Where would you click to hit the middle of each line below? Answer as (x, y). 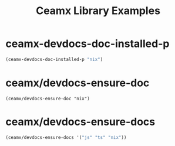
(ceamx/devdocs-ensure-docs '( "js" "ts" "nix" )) (66, 137)
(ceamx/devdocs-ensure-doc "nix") (48, 99)
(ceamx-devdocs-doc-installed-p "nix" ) (54, 59)
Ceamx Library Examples (98, 11)
